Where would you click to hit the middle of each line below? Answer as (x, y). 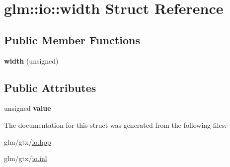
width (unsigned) (31, 60)
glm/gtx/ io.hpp (28, 141)
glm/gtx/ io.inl (26, 158)
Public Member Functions (72, 40)
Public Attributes (50, 87)
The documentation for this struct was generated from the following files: (115, 125)
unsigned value (28, 108)
